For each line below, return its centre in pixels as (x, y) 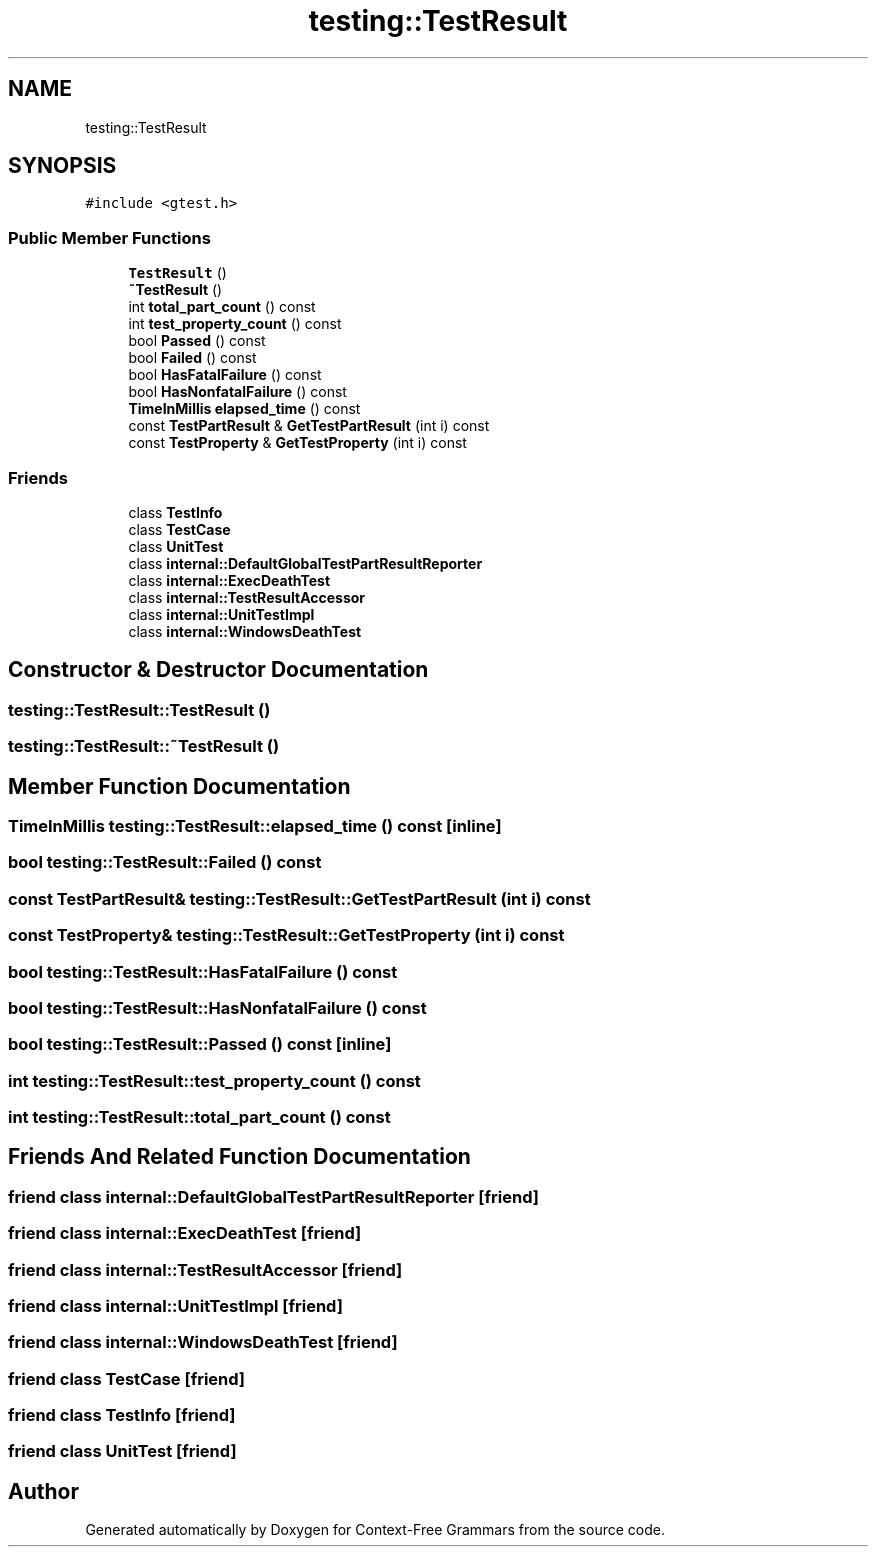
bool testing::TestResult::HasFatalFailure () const (203, 971)
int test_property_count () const (235, 324)
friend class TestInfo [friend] (122, 1415)
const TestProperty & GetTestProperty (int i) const (297, 443)
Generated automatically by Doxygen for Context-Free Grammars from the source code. (375, 1530)
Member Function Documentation (179, 786)
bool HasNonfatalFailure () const (237, 392)
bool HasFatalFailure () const (225, 375)
